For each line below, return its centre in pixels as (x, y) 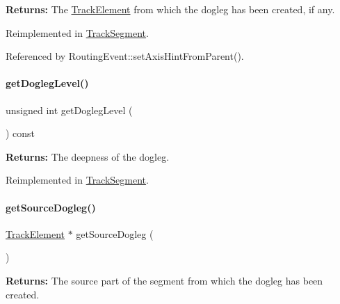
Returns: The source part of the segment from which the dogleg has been (164, 280)
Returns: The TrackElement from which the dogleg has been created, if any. (170, 9)
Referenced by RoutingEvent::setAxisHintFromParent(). (125, 56)
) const (21, 133)
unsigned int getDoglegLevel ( (69, 110)
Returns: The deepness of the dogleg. (88, 156)
